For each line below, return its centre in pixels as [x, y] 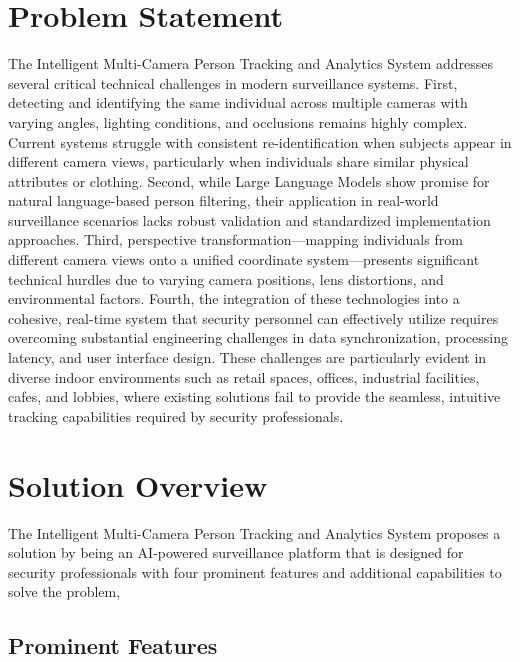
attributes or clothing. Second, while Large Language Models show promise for [249, 180]
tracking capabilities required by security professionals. [176, 415]
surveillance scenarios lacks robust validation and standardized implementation [249, 219]
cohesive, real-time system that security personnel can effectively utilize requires [253, 317]
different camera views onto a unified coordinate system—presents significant [244, 259]
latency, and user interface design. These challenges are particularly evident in [247, 357]
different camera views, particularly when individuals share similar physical [238, 161]
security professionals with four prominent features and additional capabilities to [255, 571]
